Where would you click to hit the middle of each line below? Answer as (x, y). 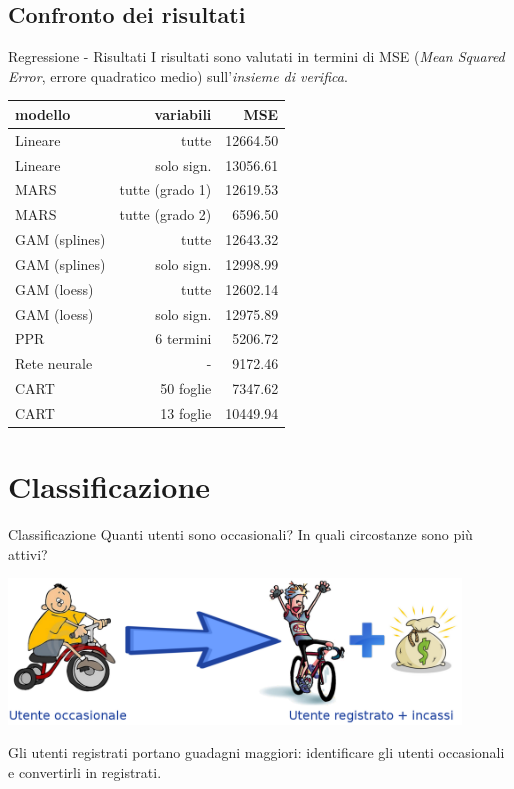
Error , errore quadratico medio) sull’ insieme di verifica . (178, 75)
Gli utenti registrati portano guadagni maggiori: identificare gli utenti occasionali (256, 752)
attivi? (28, 553)
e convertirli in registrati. (85, 771)
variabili (183, 113)
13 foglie (186, 413)
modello (43, 113)
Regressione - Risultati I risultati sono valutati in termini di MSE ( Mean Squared (256, 56)
